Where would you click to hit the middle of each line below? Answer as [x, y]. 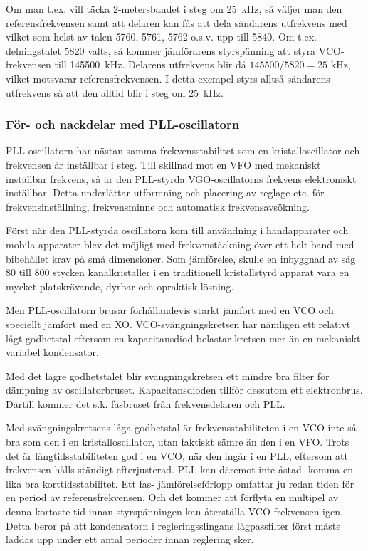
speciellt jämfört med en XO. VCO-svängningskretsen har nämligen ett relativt [178, 324]
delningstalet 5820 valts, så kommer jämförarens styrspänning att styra [161, 50]
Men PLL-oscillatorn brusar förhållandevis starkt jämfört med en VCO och [170, 310]
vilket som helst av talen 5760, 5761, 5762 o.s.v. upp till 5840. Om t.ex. [161, 37]
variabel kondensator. [52, 352]
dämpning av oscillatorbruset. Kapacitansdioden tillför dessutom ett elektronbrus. [184, 390]
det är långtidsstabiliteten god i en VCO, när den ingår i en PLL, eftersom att [177, 455]
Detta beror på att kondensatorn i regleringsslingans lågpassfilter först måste [173, 525]
